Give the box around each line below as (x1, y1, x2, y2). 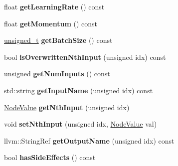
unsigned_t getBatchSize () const (4, 35, 113, 45)
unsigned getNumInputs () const (4, 68, 110, 79)
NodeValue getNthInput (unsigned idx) (4, 102, 130, 112)
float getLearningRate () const (4, 1, 105, 11)
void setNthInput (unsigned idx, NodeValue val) (4, 119, 157, 129)
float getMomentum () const (4, 18, 98, 28)
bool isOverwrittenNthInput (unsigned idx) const (4, 51, 166, 62)
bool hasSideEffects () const (4, 152, 96, 163)
